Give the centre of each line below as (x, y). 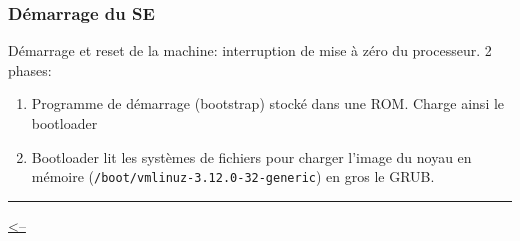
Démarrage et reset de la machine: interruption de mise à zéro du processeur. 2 (250, 50)
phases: (30, 69)
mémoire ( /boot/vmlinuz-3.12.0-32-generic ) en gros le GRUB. (233, 176)
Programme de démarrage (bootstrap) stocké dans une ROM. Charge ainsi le (268, 103)
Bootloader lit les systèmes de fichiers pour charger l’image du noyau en (251, 156)
